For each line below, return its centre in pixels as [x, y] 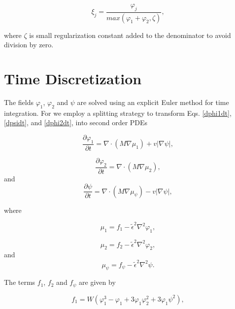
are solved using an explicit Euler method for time [153, 102]
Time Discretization [73, 79]
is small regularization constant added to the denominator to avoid [130, 35]
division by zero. [29, 45]
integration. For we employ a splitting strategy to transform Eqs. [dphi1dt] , [118, 113]
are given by [97, 282]
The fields [19, 102]
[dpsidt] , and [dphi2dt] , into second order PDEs [76, 122]
